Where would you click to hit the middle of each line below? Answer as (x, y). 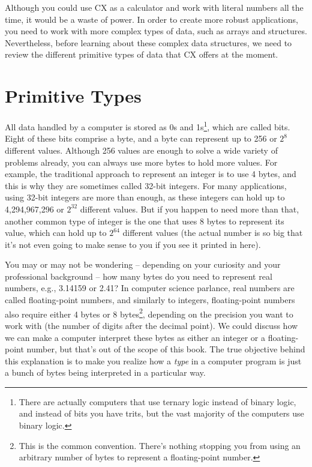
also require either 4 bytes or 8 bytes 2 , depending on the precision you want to (149, 313)
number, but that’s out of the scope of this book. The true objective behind (166, 349)
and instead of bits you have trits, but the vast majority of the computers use (161, 413)
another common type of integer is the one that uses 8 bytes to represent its (145, 221)
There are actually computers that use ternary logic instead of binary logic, (157, 401)
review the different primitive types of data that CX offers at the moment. (142, 54)
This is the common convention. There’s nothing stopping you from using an (160, 445)
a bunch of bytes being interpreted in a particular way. (105, 372)
